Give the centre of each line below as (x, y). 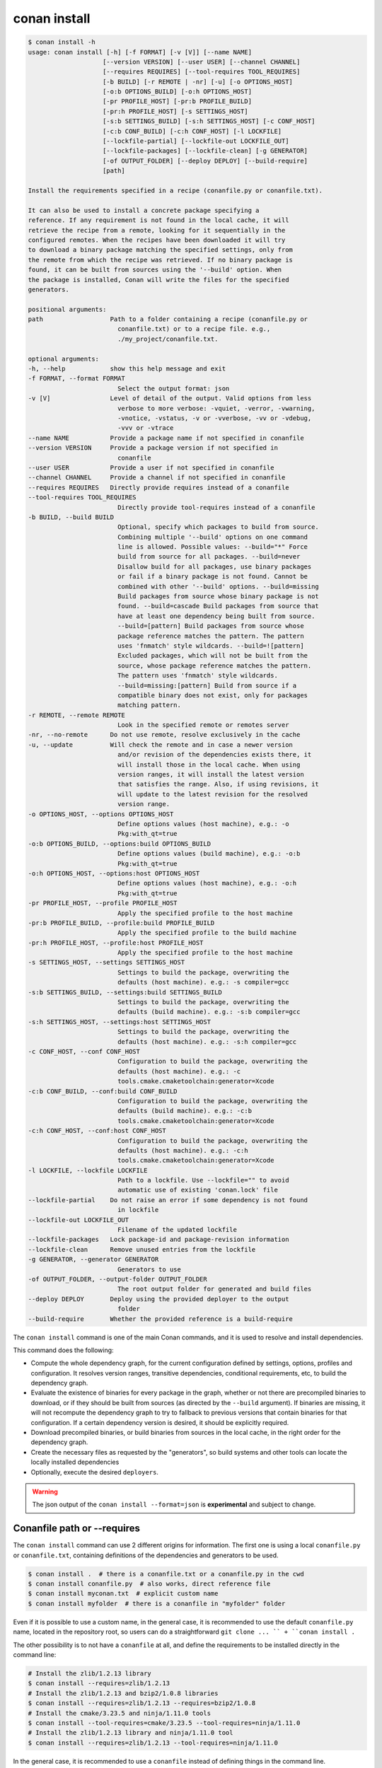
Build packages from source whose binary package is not (218, 597)
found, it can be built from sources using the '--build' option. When (155, 270)
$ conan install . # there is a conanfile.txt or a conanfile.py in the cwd (166, 1574)
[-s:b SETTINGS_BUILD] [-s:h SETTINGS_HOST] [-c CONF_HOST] (209, 121)
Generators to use (149, 1269)
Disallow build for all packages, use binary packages (214, 566)
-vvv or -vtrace (145, 428)
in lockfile (138, 1210)
